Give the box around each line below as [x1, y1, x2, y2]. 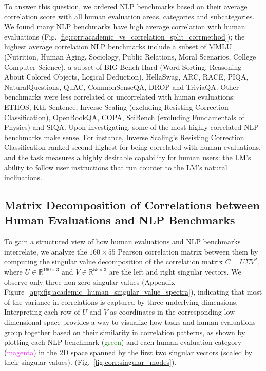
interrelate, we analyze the [4, 246, 87, 257]
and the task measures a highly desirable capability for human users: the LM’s [4, 151, 251, 162]
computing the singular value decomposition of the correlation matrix [4, 256, 223, 267]
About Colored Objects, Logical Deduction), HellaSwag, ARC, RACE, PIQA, [4, 71, 249, 82]
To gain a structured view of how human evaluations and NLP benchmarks [4, 236, 241, 247]
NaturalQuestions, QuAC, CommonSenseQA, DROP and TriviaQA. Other [4, 81, 239, 92]
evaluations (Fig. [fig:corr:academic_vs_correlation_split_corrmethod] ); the [4, 31, 245, 42]
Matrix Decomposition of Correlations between [4, 197, 260, 213]
